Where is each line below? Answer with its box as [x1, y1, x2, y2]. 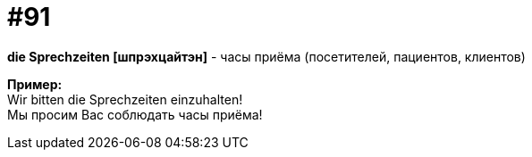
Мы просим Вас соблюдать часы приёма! [7, 106, 263, 122]
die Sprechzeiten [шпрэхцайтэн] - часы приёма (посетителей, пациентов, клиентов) [7, 48, 526, 64]
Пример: [7, 76, 63, 92]
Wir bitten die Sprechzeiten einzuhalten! [7, 91, 243, 107]
